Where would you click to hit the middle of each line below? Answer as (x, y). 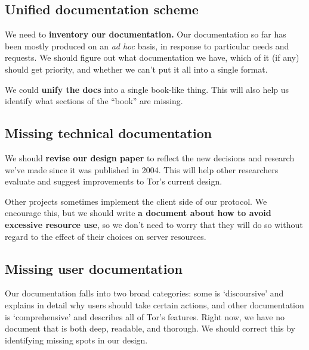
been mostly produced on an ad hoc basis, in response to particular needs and (147, 46)
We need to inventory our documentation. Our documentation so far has (146, 34)
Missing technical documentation (109, 133)
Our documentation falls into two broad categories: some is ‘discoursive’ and (144, 293)
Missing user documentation (94, 268)
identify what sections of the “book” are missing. (94, 101)
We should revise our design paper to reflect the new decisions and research (150, 157)
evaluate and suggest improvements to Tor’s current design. (114, 181)
